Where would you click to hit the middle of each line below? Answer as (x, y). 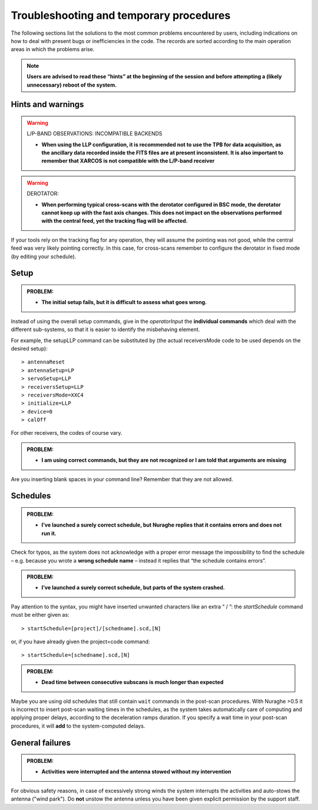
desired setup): (29, 348)
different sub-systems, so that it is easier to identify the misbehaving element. (105, 329)
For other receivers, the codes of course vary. (67, 433)
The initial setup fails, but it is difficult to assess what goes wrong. (124, 302)
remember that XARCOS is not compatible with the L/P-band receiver (128, 161)
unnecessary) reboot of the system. (72, 85)
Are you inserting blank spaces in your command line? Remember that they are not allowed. (122, 479)
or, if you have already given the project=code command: (80, 642)
